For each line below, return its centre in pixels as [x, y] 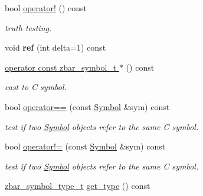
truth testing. [28, 27]
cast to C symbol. [36, 87]
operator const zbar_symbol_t [61, 67]
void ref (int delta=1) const [55, 47]
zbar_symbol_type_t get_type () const [78, 186]
